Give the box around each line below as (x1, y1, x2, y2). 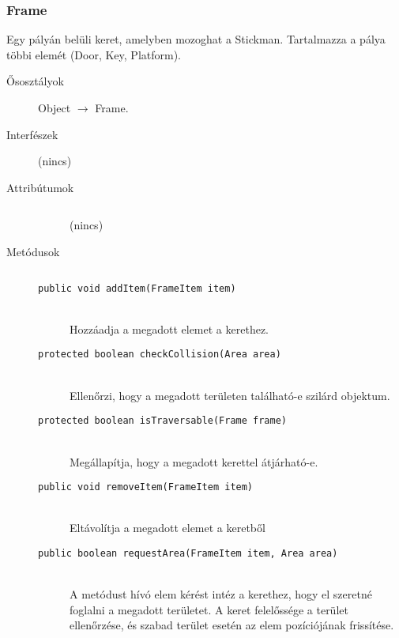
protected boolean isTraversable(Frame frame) (38, 415, 287, 427)
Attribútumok (6, 179, 74, 195)
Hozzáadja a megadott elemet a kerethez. (70, 320, 269, 337)
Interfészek (6, 126, 58, 142)
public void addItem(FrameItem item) (38, 282, 236, 294)
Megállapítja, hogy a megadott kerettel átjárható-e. (70, 453, 318, 470)
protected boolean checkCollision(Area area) (38, 349, 281, 361)
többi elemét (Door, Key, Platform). (6, 46, 181, 62)
